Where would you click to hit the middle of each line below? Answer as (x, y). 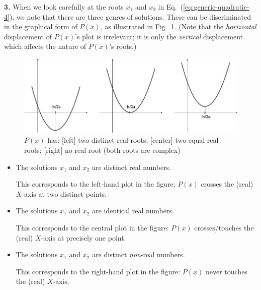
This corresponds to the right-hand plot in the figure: (98, 271)
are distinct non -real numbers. (139, 254)
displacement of (28, 36)
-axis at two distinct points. (64, 193)
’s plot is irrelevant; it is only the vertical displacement (159, 36)
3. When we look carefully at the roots (64, 7)
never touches (226, 271)
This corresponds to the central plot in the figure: (92, 227)
